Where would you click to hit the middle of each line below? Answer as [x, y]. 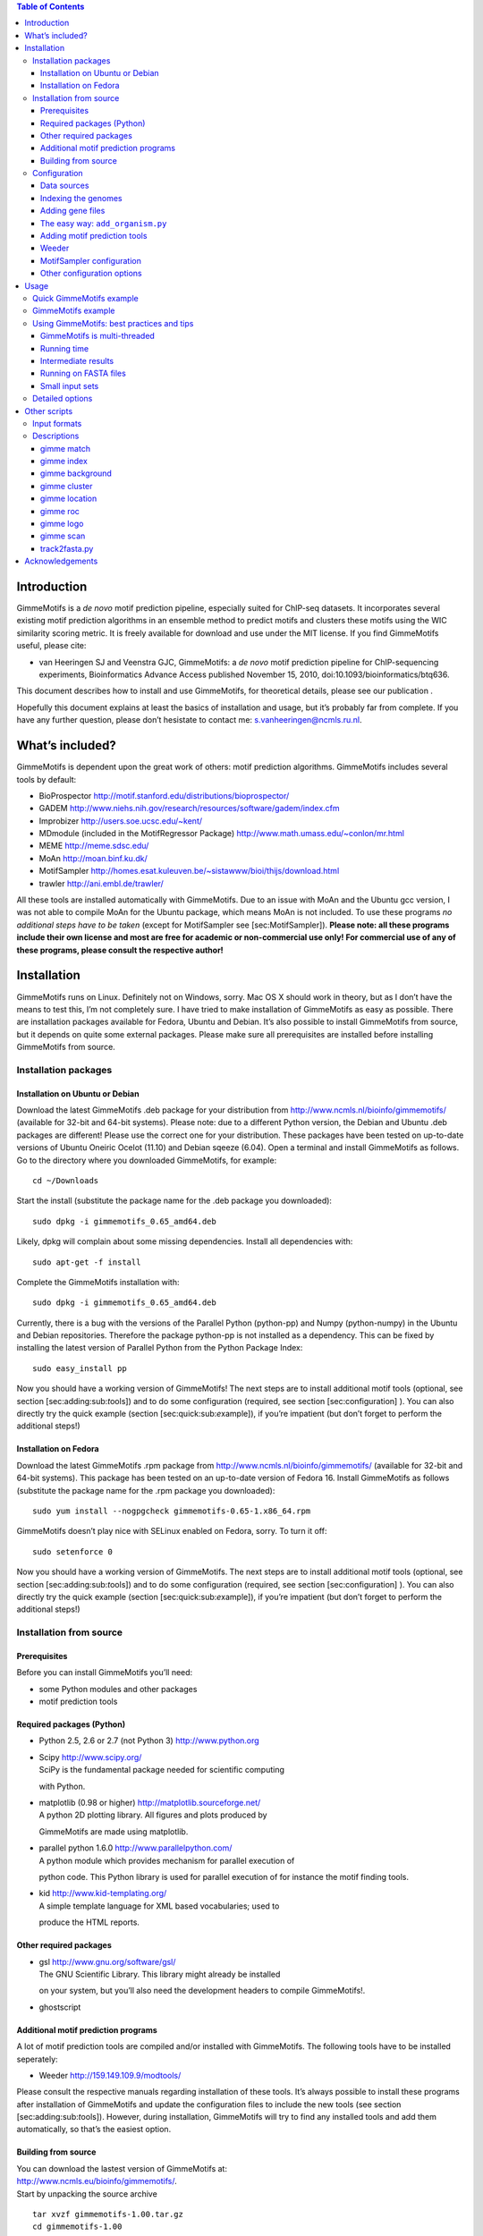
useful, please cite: [51, 646]
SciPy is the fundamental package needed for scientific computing [162, 1770]
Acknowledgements [61, 561]
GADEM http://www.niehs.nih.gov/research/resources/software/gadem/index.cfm [189, 809]
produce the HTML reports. [89, 1922]
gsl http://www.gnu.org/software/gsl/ [107, 1961]
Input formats [57, 423]
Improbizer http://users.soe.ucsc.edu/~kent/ [121, 821]
